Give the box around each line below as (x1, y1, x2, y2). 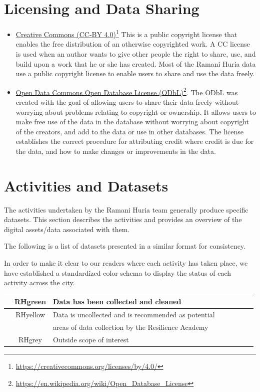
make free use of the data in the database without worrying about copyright (15, 116, 249, 127)
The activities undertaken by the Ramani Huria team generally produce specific (4, 204, 248, 215)
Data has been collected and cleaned (53, 296, 181, 307)
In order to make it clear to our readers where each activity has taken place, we (4, 258, 248, 268)
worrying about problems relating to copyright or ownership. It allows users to (15, 106, 256, 117)
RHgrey (18, 334, 42, 344)
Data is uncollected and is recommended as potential (53, 309, 215, 320)
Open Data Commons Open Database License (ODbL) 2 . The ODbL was (15, 85, 238, 97)
